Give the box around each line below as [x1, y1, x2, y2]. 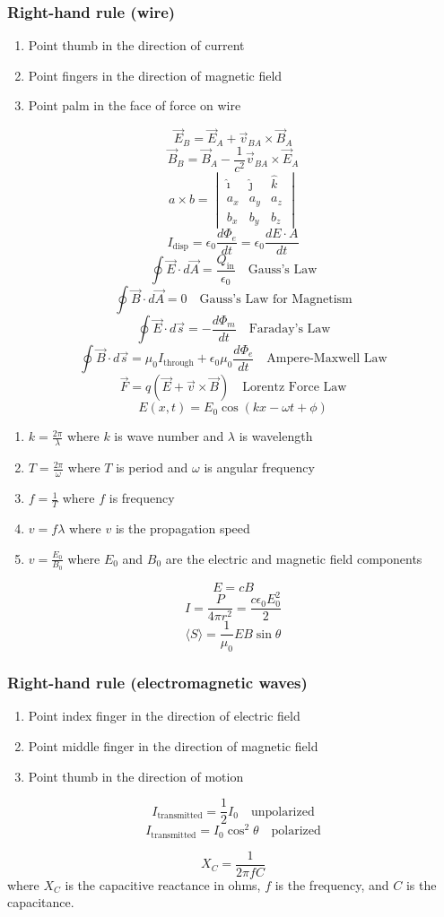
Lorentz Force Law [242, 381, 347, 394]
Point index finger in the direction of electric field [28, 706, 300, 725]
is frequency [109, 489, 175, 507]
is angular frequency [204, 458, 315, 477]
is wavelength [239, 427, 313, 446]
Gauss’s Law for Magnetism [199, 293, 353, 307]
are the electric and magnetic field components [165, 549, 422, 567]
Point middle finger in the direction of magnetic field [28, 737, 318, 756]
